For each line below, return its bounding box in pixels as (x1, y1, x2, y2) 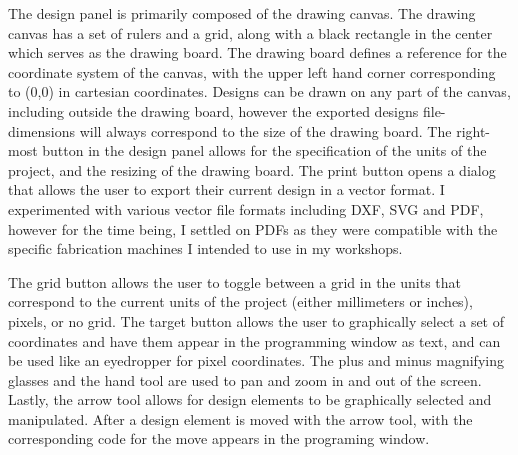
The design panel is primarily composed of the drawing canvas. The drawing (8, 3, 476, 23)
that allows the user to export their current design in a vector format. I (8, 179, 445, 200)
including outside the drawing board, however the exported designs (8, 100, 419, 121)
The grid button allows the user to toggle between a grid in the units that (8, 271, 462, 292)
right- (456, 120, 491, 141)
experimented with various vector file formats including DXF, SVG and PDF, (8, 198, 484, 219)
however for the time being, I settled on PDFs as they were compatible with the (8, 218, 498, 239)
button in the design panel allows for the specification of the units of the (42, 140, 487, 161)
